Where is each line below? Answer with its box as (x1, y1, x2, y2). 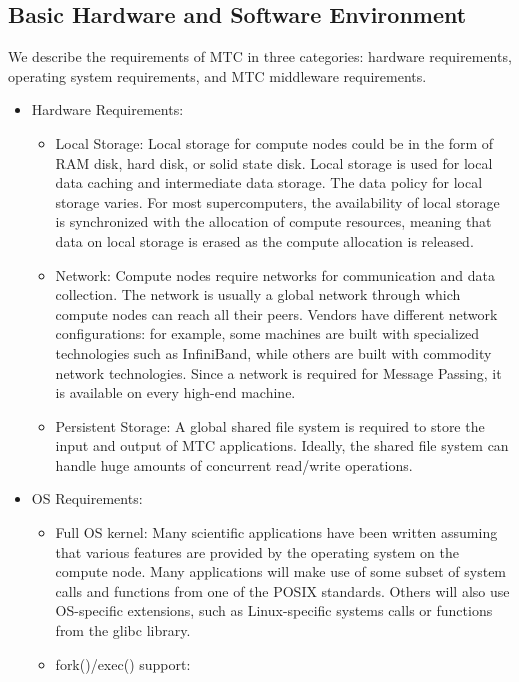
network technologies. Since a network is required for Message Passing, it (55, 362, 502, 383)
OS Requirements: (31, 488, 143, 509)
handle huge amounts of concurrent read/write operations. (55, 454, 413, 475)
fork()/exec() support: (55, 653, 191, 674)
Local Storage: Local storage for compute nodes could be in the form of (55, 132, 494, 153)
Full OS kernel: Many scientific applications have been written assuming (55, 522, 498, 543)
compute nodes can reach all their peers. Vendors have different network (55, 303, 498, 324)
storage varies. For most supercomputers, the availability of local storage (55, 191, 500, 212)
